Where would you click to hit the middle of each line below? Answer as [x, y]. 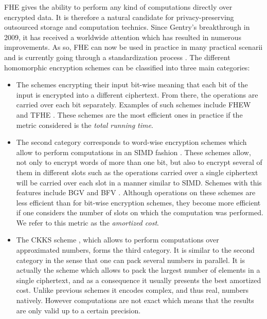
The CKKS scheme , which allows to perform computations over [118, 240]
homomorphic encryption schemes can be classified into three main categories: [127, 67]
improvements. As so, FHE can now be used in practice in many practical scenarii [133, 47]
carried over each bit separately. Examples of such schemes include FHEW [133, 105]
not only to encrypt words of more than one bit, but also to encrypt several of [139, 162]
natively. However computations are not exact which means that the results [135, 300]
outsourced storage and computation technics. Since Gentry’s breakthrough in [127, 27]
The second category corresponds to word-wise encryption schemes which [131, 142]
